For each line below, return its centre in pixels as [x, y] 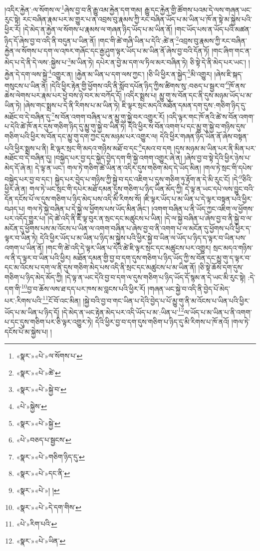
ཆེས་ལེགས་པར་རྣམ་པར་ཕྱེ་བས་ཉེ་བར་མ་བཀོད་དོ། [63, 95]
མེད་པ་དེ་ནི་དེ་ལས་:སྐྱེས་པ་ [36, 62]
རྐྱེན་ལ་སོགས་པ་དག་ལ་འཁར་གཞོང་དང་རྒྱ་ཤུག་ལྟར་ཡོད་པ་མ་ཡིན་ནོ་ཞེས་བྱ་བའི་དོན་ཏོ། [107, 50]
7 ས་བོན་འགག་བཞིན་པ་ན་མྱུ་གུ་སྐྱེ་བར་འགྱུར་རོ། [108, 116]
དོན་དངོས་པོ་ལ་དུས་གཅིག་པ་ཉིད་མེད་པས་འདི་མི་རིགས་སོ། [73, 198]
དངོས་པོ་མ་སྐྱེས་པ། [26, 331]
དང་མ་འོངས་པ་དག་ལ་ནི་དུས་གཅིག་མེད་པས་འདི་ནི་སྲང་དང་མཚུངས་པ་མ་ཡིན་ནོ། [100, 267]
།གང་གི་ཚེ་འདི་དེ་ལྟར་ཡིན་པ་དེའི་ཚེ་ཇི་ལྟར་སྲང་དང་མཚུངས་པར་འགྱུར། [128, 247]
